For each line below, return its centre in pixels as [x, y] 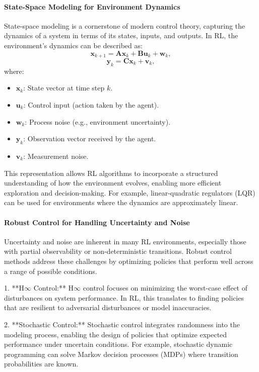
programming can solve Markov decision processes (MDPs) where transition [121, 354]
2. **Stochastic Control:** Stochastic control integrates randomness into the [122, 324]
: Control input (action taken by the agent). [91, 105]
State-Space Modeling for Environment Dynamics [92, 6]
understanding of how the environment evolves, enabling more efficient [113, 183]
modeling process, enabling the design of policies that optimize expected [116, 334]
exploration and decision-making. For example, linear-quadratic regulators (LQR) [130, 192]
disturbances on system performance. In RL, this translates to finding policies [124, 297]
